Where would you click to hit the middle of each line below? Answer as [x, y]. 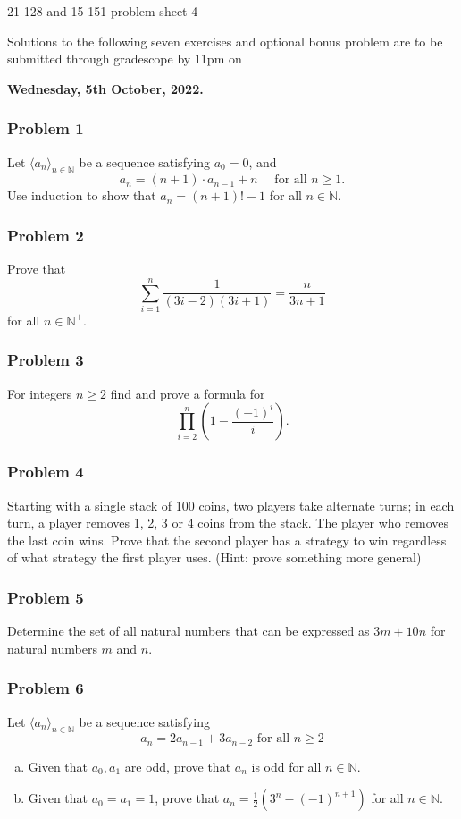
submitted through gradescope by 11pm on [125, 59]
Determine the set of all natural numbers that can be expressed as [189, 631]
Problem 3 [46, 360]
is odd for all [286, 766]
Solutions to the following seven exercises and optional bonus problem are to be [225, 41]
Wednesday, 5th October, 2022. [105, 88]
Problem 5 [46, 597]
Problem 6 [46, 688]
